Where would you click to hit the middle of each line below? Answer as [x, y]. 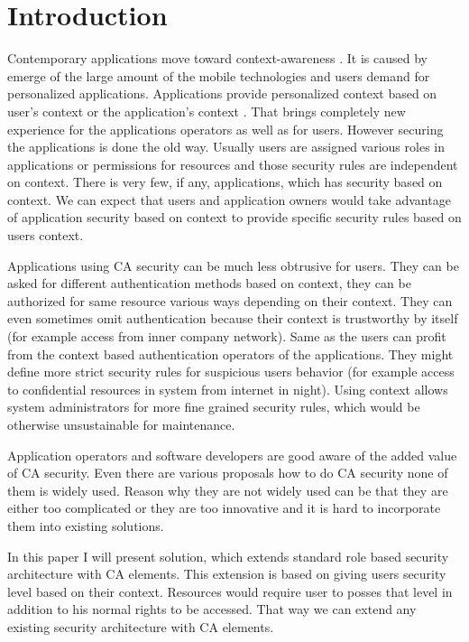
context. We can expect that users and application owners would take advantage [229, 199]
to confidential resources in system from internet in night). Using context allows [228, 389]
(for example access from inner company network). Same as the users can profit [227, 336]
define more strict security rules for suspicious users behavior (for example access [231, 372]
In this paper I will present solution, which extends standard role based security [228, 556]
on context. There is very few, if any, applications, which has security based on [225, 182]
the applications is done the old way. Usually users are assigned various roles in [226, 147]
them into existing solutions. [86, 525]
